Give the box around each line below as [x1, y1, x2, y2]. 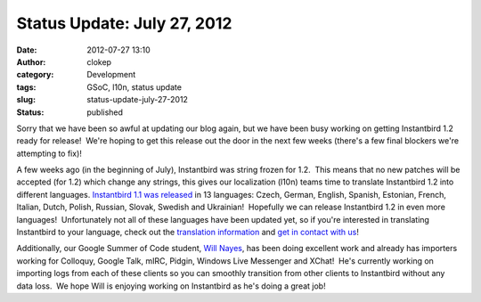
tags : [16, 81, 37, 93]
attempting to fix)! [16, 148, 82, 159]
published [86, 107, 124, 118]
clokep [86, 56, 111, 67]
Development [86, 69, 136, 80]
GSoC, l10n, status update [86, 81, 183, 93]
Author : [16, 56, 46, 67]
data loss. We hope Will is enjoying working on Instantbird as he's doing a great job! [16, 281, 326, 291]
